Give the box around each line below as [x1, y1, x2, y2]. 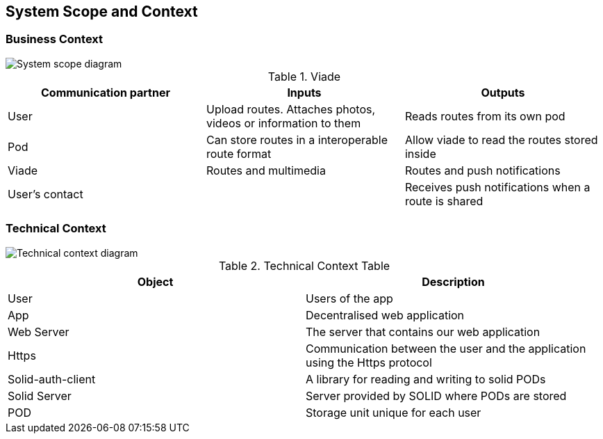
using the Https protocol [306, 355, 432, 369]
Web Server [8, 324, 69, 339]
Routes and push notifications [404, 163, 561, 177]
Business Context [6, 32, 104, 47]
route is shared [404, 193, 484, 208]
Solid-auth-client [8, 372, 96, 386]
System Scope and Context [6, 3, 198, 20]
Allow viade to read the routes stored [404, 132, 598, 147]
